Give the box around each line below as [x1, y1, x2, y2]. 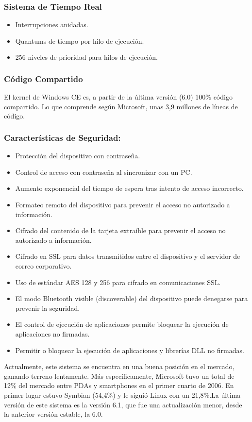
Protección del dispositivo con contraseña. [15, 151, 140, 161]
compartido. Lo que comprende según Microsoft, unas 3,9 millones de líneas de [4, 101, 238, 111]
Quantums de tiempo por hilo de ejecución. [15, 35, 144, 46]
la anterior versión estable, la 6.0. [4, 409, 103, 419]
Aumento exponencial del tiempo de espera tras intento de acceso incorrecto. [15, 183, 244, 193]
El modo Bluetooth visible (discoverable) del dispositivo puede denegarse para [15, 293, 248, 304]
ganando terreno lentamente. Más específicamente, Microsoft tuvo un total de [4, 371, 235, 381]
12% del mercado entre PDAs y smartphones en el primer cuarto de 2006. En [4, 380, 234, 390]
